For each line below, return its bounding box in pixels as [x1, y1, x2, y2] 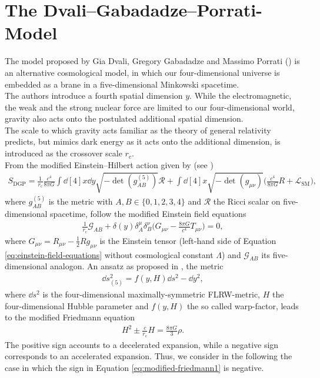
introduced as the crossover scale [5, 147, 122, 159]
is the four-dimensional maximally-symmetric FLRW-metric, [42, 288, 260, 300]
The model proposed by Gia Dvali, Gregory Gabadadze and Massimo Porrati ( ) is [5, 55, 300, 67]
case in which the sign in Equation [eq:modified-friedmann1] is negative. [5, 361, 264, 373]
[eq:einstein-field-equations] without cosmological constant [5, 248, 214, 260]
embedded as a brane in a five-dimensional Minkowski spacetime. [5, 78, 239, 90]
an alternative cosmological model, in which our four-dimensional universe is [5, 66, 280, 78]
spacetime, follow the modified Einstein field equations [50, 208, 246, 220]
